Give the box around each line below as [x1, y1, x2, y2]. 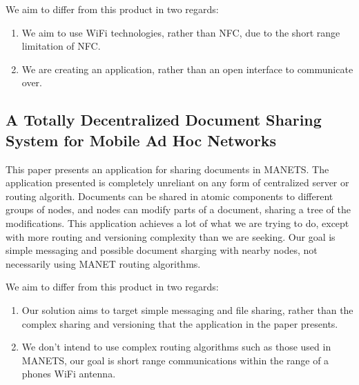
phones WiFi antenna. [21, 366, 116, 381]
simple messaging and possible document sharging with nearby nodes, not [6, 243, 318, 257]
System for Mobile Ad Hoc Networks [6, 129, 276, 150]
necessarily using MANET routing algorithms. [6, 256, 201, 270]
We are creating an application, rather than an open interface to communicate [21, 61, 353, 76]
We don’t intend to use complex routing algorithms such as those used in [21, 339, 331, 354]
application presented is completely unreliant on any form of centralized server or [6, 175, 349, 190]
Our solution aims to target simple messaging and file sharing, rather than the [21, 302, 353, 317]
